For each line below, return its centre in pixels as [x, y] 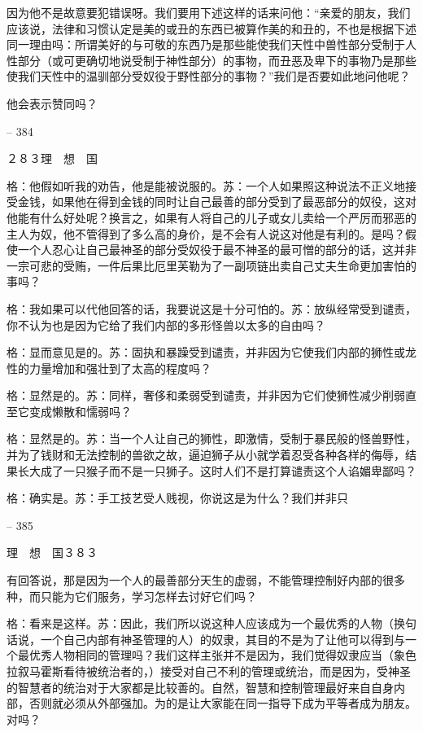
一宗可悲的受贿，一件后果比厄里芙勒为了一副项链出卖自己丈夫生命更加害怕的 [211, 265]
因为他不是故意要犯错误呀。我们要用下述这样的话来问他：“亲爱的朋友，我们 [209, 12]
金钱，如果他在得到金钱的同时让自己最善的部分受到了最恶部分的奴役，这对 [217, 202]
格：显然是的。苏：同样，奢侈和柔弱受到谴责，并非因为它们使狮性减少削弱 [206, 395]
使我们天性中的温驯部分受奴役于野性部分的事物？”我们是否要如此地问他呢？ [209, 76]
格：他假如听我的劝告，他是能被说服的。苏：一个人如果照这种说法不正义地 [206, 185]
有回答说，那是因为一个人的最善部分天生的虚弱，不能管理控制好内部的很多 [206, 580]
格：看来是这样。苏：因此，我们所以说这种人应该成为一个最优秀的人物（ [200, 623]
